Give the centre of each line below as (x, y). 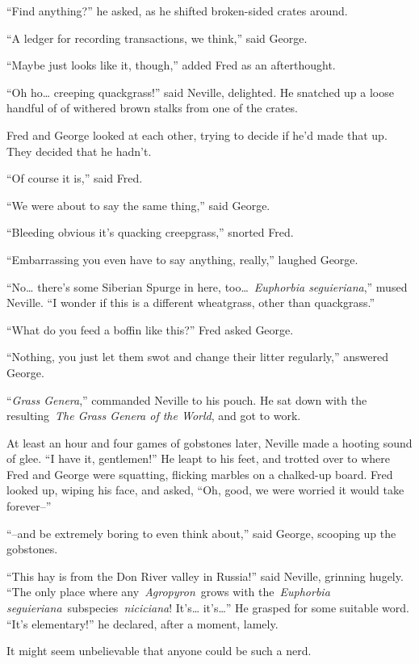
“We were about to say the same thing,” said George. (138, 205)
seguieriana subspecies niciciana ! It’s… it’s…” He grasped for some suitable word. (208, 608)
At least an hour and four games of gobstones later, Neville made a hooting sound (209, 442)
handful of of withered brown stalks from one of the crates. (152, 108)
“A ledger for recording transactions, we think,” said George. (157, 38)
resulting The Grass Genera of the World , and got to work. (154, 416)
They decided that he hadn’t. (79, 151)
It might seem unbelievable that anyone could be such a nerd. (159, 651)
